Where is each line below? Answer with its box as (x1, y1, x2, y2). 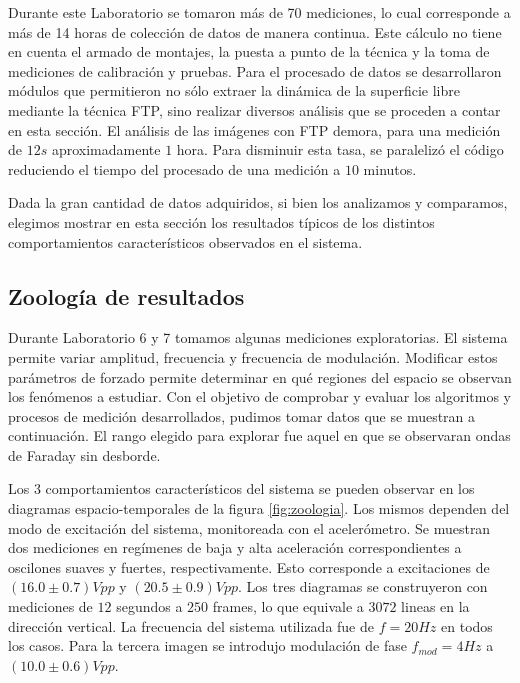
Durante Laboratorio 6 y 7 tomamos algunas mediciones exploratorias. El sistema (8, 327, 508, 348)
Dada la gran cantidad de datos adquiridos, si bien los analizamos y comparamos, (8, 192, 508, 213)
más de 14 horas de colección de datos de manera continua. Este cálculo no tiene (8, 21, 502, 42)
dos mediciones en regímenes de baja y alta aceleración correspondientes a (8, 537, 462, 558)
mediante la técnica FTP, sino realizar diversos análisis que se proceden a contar (8, 99, 501, 120)
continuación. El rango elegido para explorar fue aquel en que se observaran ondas (8, 425, 511, 446)
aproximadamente (51, 139, 161, 160)
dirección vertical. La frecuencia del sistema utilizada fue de (8, 615, 375, 636)
